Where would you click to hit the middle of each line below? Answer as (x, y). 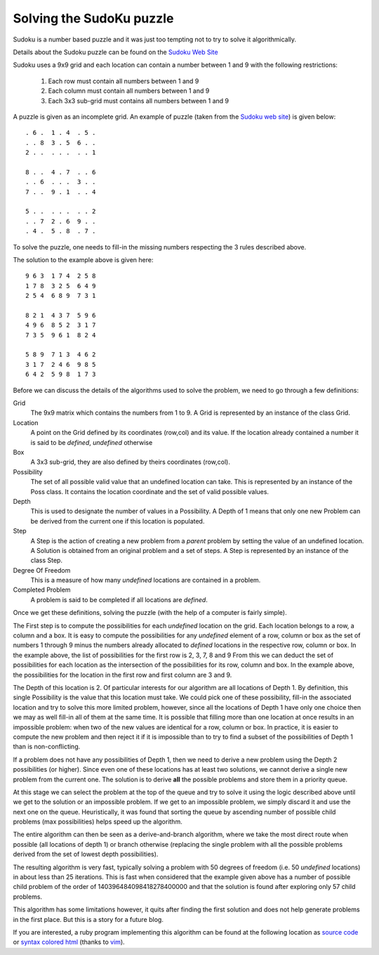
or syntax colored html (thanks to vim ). (69, 942)
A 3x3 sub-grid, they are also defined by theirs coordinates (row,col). (131, 462)
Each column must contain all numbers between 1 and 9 (129, 91)
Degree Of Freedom (42, 570)
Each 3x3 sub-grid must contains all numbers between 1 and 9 (139, 100)
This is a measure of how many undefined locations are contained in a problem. (146, 580)
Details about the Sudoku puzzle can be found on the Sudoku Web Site (115, 52)
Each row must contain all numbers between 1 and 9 (124, 81)
